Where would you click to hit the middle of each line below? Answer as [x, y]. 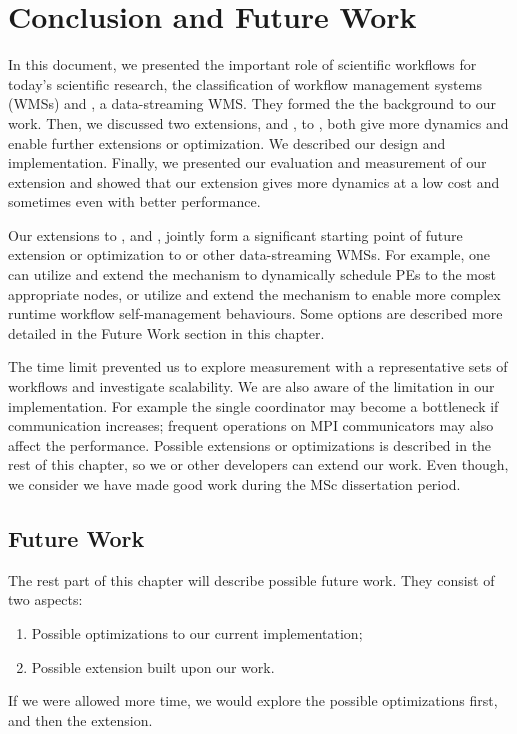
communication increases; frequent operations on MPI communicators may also [251, 425]
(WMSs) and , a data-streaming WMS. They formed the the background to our [252, 103]
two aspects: [45, 599]
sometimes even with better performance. [134, 201]
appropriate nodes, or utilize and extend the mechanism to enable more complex [254, 293]
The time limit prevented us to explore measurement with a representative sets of [258, 366]
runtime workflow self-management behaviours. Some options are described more [255, 313]
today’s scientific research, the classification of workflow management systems [245, 83]
